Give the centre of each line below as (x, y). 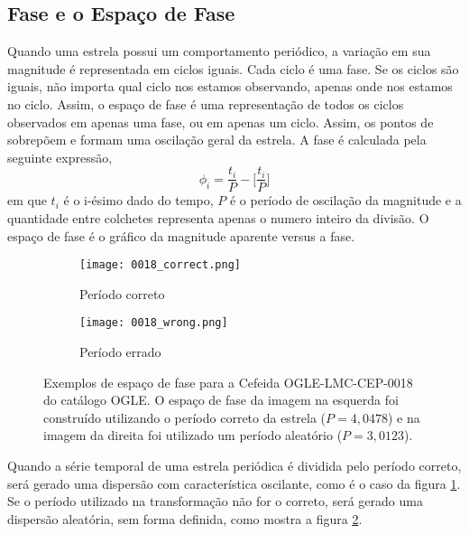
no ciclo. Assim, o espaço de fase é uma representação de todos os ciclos (206, 103)
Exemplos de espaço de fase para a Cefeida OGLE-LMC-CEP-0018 (228, 382)
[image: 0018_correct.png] (160, 265)
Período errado (120, 352)
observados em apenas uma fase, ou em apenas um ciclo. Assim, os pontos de (221, 122)
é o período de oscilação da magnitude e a (345, 200)
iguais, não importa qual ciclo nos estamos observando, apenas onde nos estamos (230, 86)
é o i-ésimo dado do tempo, (138, 200)
